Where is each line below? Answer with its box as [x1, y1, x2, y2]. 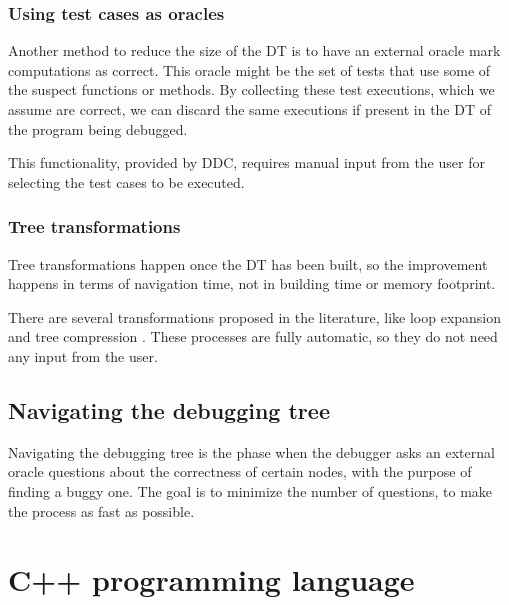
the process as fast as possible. [8, 500, 195, 521]
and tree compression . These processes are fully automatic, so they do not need [8, 326, 498, 347]
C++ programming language [8, 559, 415, 600]
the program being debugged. [8, 118, 188, 139]
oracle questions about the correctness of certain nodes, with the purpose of [8, 461, 472, 482]
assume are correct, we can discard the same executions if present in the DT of [8, 99, 491, 119]
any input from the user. [8, 345, 158, 366]
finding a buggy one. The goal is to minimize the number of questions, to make [8, 480, 493, 501]
